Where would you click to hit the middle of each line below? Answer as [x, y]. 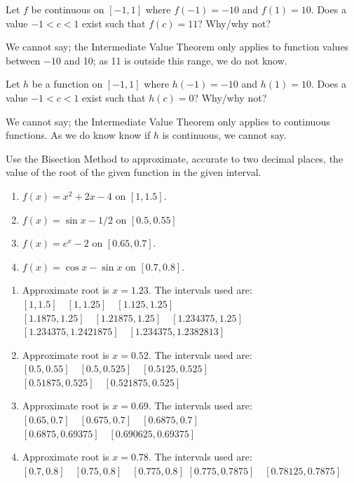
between [23, 60]
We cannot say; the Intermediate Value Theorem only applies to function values [177, 47]
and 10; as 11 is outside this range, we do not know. [176, 60]
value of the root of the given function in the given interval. [134, 172]
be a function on [67, 84]
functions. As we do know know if [78, 135]
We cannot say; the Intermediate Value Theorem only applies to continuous [168, 121]
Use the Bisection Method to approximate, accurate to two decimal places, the [175, 158]
